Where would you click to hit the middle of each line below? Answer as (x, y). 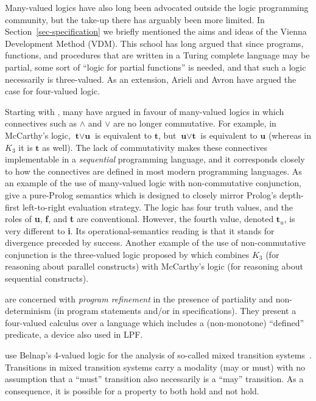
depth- (291, 194)
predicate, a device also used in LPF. (74, 334)
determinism (28, 311)
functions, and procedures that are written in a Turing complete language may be (157, 55)
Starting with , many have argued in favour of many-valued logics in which (145, 111)
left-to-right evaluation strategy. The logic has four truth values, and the (158, 207)
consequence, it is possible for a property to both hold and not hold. (132, 390)
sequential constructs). (47, 278)
